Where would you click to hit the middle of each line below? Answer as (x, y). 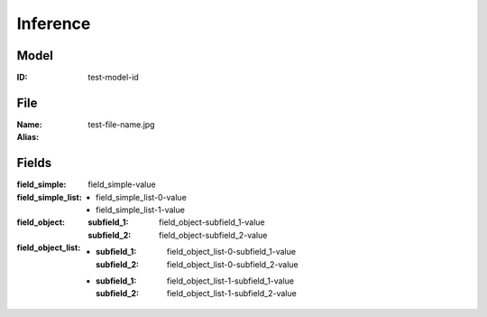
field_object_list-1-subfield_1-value (231, 281)
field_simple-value (122, 184)
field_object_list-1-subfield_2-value (232, 294)
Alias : (28, 137)
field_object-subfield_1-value (212, 222)
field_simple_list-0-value (141, 197)
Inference (54, 23)
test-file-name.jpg (121, 124)
